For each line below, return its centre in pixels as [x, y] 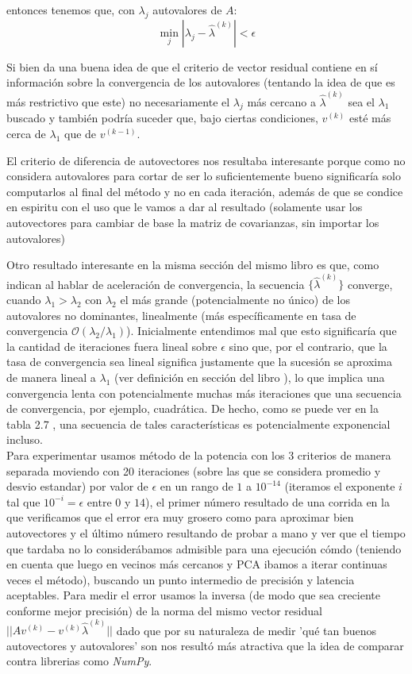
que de [80, 134]
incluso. [25, 439]
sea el [361, 101]
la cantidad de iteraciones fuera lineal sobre [112, 346]
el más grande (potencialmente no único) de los [235, 300]
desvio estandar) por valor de [77, 486]
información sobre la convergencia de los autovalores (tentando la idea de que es [201, 82]
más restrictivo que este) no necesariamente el [118, 101]
